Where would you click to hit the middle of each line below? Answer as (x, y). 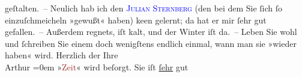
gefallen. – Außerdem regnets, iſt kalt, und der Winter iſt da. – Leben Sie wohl (151, 32)
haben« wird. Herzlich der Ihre (62, 55)
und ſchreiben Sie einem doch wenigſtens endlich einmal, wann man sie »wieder (151, 43)
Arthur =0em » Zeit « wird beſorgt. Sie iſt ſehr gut (97, 66)
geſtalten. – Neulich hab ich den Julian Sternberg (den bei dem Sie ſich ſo (144, 8)
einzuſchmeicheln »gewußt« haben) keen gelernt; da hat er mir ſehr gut (136, 20)
